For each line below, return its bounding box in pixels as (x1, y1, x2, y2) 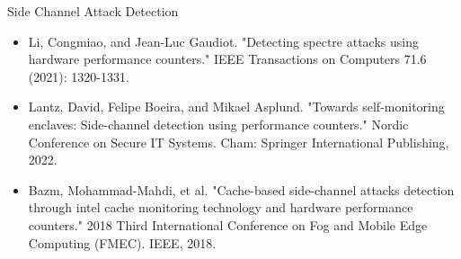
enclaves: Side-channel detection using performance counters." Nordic (28, 114, 409, 133)
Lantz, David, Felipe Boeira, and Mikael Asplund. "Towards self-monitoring (28, 97, 445, 116)
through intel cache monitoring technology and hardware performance (28, 198, 413, 217)
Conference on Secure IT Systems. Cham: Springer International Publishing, (28, 132, 449, 151)
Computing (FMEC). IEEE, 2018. (28, 233, 217, 252)
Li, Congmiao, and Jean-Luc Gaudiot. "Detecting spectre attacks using (28, 31, 419, 50)
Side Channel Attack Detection (7, 2, 179, 20)
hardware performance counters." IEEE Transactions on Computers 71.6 (28, 49, 427, 68)
